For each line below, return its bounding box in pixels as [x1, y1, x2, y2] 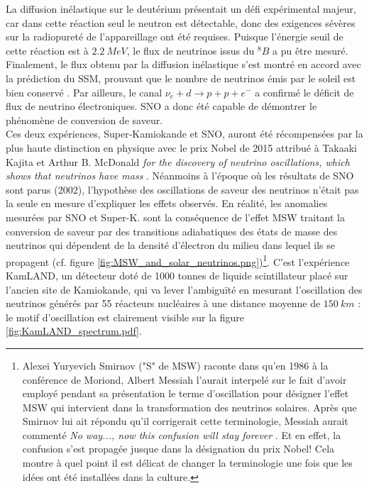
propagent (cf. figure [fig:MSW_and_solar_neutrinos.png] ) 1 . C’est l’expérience [6, 252, 350, 269]
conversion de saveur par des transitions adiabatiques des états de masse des [6, 223, 338, 238]
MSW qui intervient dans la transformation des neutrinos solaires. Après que [22, 399, 357, 414]
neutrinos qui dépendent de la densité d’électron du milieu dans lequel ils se [6, 238, 336, 253]
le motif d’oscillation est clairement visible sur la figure [6, 309, 245, 324]
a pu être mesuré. [272, 43, 348, 57]
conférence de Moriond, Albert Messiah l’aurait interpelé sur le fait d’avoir [22, 372, 347, 387]
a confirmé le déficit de [255, 84, 354, 99]
